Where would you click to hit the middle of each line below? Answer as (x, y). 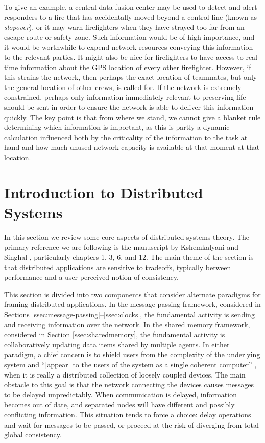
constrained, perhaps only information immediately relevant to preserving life (125, 97)
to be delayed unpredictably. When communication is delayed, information (121, 394)
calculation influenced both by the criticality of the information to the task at (126, 137)
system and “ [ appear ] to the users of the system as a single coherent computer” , (130, 364)
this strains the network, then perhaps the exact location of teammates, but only (131, 77)
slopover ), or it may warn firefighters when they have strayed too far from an (124, 27)
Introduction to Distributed (104, 192)
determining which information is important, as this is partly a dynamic (117, 127)
